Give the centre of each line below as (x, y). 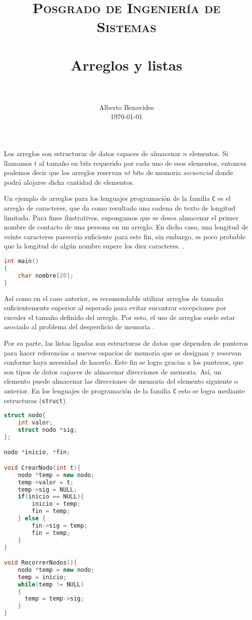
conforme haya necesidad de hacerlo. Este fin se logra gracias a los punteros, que (124, 362)
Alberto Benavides (126, 107)
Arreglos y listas (126, 64)
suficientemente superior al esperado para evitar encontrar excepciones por (115, 308)
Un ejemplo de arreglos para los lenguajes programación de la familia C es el (117, 198)
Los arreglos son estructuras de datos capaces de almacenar (92, 153)
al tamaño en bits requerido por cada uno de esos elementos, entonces (143, 163)
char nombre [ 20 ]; (46, 275)
